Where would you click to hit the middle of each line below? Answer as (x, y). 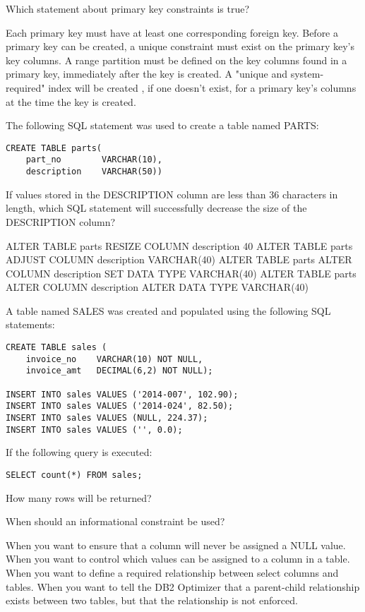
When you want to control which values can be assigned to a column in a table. (178, 559)
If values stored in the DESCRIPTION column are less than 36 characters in (172, 194)
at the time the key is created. (71, 101)
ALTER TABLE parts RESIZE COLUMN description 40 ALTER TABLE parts (179, 245)
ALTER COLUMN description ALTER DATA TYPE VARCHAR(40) (157, 287)
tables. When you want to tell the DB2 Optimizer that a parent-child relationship (183, 586)
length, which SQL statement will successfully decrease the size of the (156, 208)
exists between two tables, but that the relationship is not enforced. (152, 600)
